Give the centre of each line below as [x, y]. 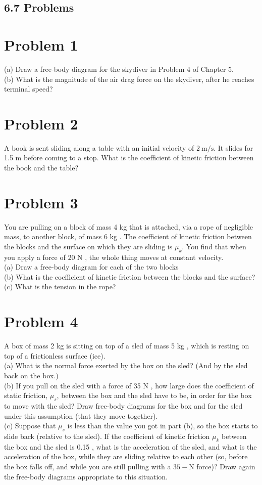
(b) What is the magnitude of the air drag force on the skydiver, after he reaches [129, 79]
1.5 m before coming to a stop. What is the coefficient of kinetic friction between [129, 158]
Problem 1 [41, 44]
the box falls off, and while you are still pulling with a [88, 466]
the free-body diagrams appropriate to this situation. [86, 476]
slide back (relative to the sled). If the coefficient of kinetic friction [107, 436]
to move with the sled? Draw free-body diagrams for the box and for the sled [123, 405]
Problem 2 [41, 123]
